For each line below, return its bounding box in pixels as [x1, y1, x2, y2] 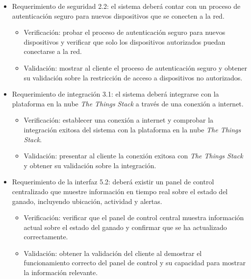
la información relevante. [24, 267, 98, 278]
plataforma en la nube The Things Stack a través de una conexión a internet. [12, 98, 244, 108]
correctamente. [24, 231, 68, 242]
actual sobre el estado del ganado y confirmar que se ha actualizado [24, 222, 227, 232]
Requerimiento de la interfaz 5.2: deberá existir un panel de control [12, 177, 214, 187]
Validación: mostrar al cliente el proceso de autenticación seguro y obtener [24, 62, 247, 73]
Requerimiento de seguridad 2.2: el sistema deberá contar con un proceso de [12, 1, 241, 11]
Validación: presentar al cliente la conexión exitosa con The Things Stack [24, 151, 243, 161]
